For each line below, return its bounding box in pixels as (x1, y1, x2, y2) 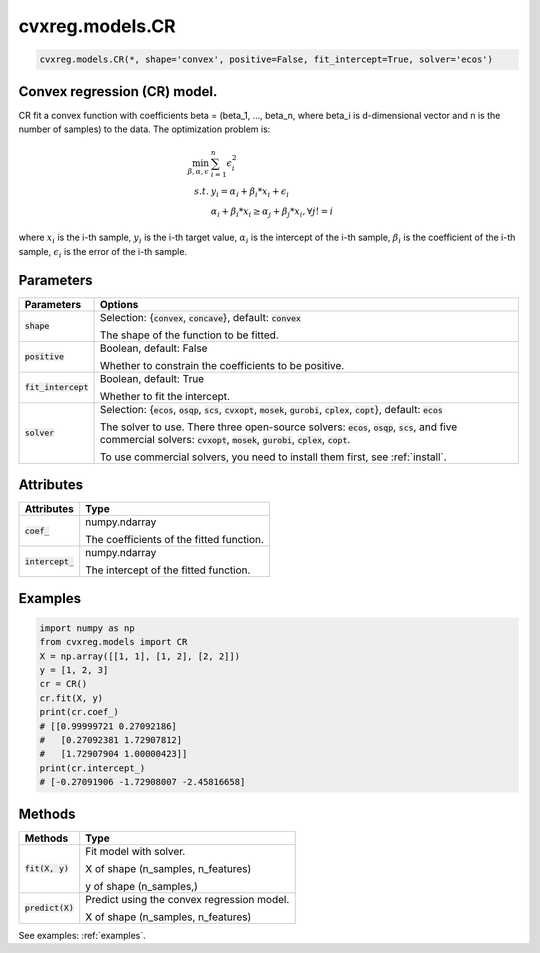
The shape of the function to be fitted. (99, 328, 279, 342)
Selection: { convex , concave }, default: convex (99, 310, 302, 324)
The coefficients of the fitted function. (85, 533, 265, 547)
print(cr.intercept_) (39, 762, 146, 774)
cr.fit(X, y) (39, 692, 104, 704)
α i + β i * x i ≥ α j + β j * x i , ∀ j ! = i (210, 205, 334, 219)
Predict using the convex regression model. (85, 892, 290, 906)
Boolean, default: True (99, 371, 205, 385)
